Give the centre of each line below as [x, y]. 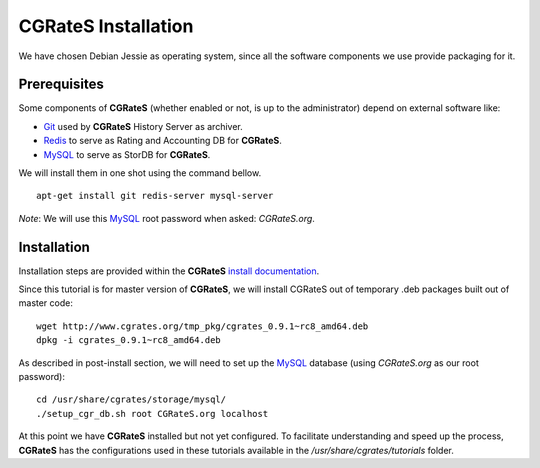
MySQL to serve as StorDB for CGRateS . [127, 154]
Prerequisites [61, 84]
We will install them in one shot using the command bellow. [140, 173]
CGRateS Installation [106, 26]
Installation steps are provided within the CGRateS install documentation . [169, 271]
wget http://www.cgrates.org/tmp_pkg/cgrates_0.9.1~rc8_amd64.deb [202, 326]
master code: [46, 303]
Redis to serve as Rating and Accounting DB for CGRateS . [162, 141]
